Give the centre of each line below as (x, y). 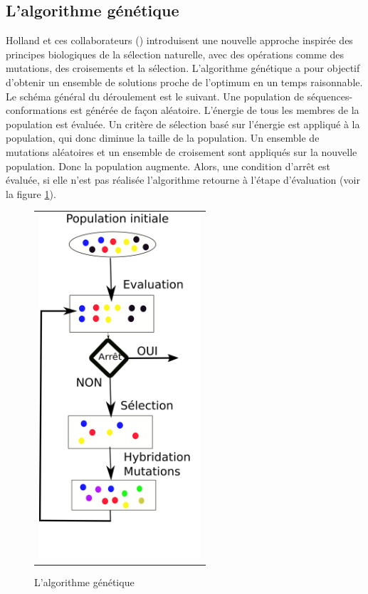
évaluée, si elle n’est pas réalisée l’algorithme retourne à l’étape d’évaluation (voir (183, 180)
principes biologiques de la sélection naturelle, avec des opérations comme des (175, 54)
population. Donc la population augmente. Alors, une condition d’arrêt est (168, 166)
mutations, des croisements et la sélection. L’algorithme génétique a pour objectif (183, 68)
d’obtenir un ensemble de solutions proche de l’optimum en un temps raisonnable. (184, 82)
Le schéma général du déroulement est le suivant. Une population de (155, 96)
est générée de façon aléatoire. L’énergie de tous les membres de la (215, 110)
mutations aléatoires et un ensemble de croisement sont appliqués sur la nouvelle (182, 151)
